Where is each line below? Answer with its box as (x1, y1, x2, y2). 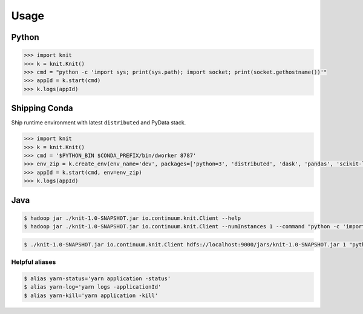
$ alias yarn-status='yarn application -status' (24, 275, 171, 282)
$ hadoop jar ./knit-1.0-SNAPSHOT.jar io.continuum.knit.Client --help (24, 214, 241, 222)
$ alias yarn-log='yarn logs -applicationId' (24, 284, 162, 290)
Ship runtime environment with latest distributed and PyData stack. (11, 119, 186, 126)
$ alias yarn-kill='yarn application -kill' (24, 292, 159, 299)
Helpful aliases (11, 258, 56, 266)
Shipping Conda (11, 103, 73, 114)
